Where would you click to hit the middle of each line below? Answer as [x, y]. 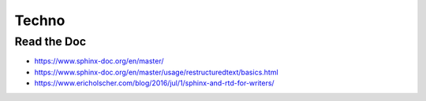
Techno [40, 20]
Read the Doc [50, 41]
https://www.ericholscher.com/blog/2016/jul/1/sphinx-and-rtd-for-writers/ [155, 83]
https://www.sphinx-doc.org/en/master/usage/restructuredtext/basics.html [157, 72]
